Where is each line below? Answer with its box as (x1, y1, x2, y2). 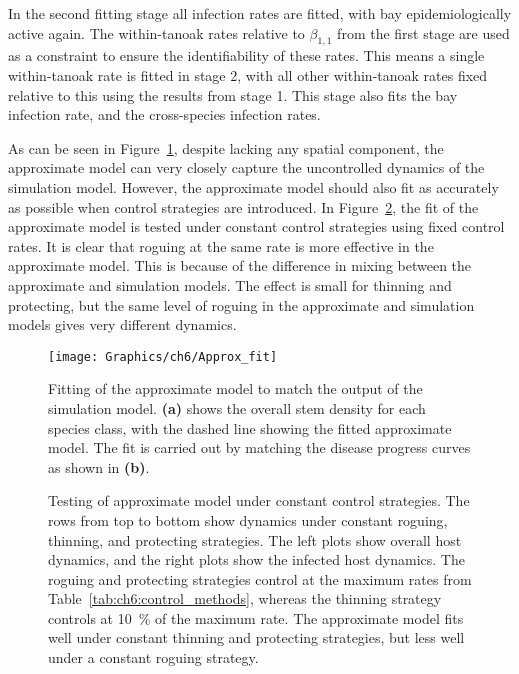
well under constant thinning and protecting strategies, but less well (48, 627, 465, 648)
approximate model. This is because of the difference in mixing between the (8, 255, 472, 276)
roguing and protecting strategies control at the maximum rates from (48, 568, 472, 589)
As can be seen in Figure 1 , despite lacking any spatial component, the (8, 137, 444, 158)
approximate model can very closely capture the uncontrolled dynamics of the (8, 157, 485, 178)
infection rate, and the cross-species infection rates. (8, 104, 321, 125)
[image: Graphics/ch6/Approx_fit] (48, 349, 278, 364)
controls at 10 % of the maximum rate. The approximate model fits (48, 607, 464, 628)
